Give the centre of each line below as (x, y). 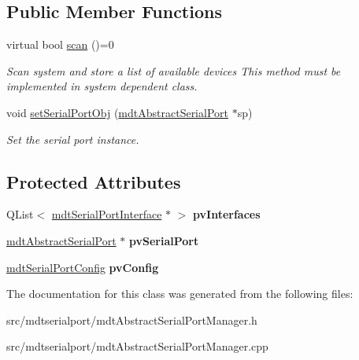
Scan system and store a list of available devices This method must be (174, 70)
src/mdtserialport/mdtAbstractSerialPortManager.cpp (137, 346)
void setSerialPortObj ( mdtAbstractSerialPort (117, 112)
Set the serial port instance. (73, 139)
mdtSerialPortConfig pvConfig (83, 267)
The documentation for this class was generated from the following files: (180, 294)
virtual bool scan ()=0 (60, 44)
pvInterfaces (227, 214)
